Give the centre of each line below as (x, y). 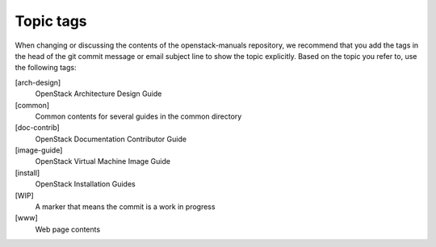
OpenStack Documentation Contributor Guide (111, 139)
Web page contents (68, 229)
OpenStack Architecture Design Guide (99, 94)
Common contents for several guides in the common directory (138, 116)
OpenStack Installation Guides (86, 184)
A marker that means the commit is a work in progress (125, 207)
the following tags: (46, 68)
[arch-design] (38, 82)
